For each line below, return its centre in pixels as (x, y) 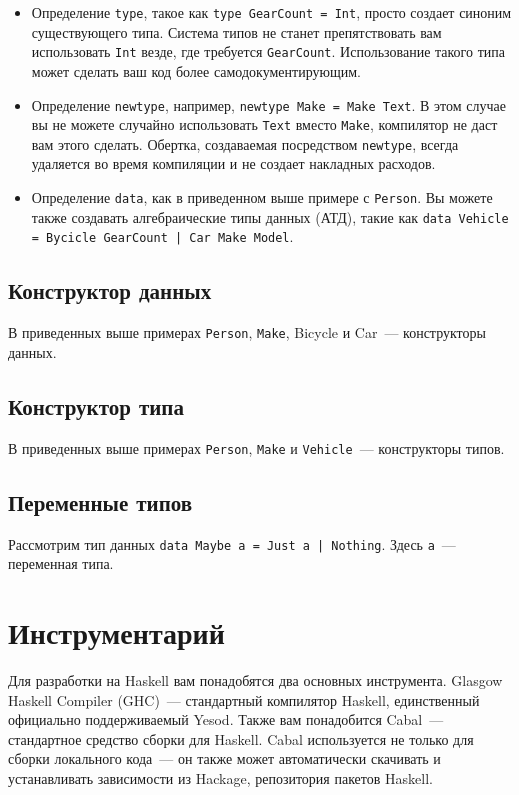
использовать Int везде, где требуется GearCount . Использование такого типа (268, 51)
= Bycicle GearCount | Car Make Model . (162, 236)
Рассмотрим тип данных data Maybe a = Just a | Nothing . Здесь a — (232, 543)
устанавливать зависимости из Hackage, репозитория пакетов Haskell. (220, 777)
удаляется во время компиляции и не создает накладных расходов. (233, 163)
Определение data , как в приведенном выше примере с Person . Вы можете (262, 197)
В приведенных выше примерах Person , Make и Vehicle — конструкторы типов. (256, 447)
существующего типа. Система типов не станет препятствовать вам (236, 31)
